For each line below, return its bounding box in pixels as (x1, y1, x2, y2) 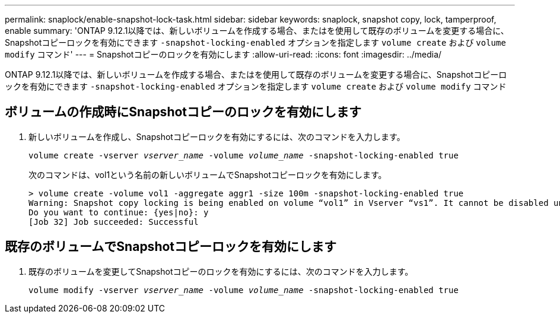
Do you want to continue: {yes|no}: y (28, 207, 209, 217)
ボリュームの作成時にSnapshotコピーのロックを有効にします (5, 104, 362, 120)
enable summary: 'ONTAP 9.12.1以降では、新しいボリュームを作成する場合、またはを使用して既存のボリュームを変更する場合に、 (5, 26, 509, 36)
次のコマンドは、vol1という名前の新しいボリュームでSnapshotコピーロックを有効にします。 (28, 169, 387, 180)
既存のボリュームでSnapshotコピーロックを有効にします (5, 239, 337, 255)
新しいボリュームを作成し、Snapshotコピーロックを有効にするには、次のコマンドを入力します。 (28, 131, 405, 142)
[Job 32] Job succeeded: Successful (28, 217, 199, 227)
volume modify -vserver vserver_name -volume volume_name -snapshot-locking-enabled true (28, 285, 459, 295)
